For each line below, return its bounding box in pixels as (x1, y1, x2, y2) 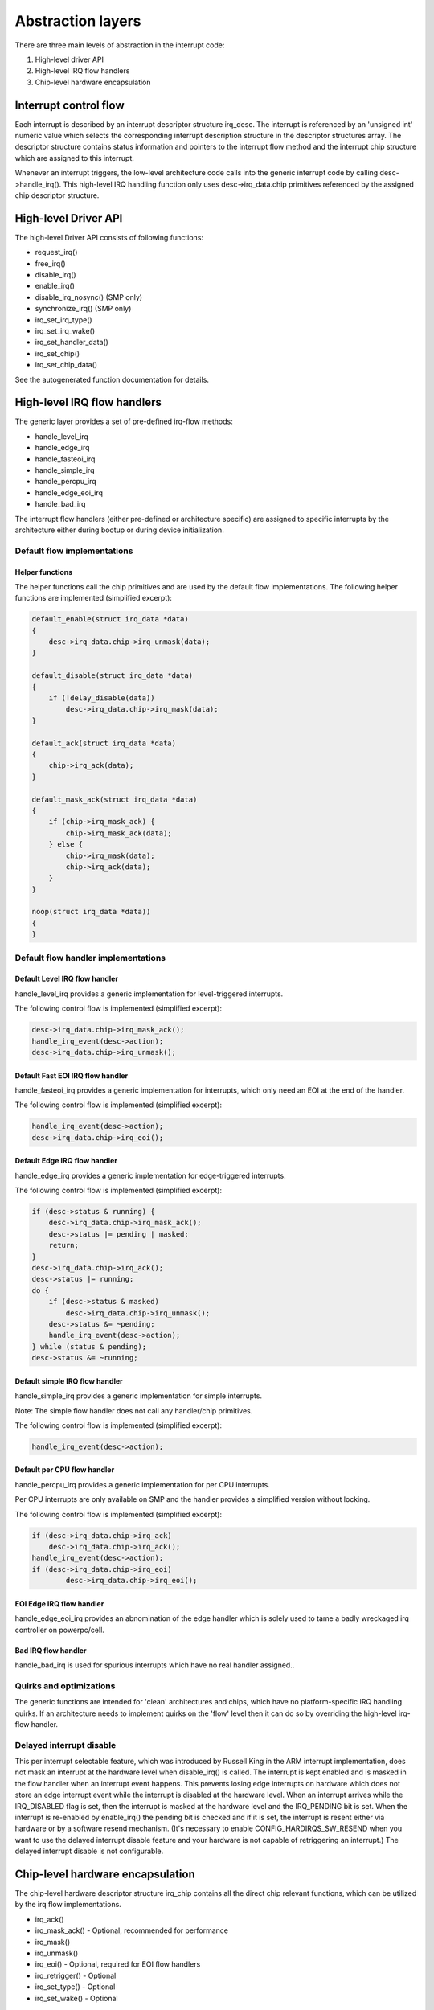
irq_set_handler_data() (35, 338, 108, 347)
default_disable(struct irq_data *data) (31, 671, 193, 680)
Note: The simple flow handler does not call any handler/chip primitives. (14, 1405, 253, 1415)
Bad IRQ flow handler (14, 1645, 88, 1655)
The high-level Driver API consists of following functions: (14, 232, 204, 242)
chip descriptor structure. (14, 190, 100, 200)
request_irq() (35, 248, 78, 257)
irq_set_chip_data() (35, 360, 98, 370)
